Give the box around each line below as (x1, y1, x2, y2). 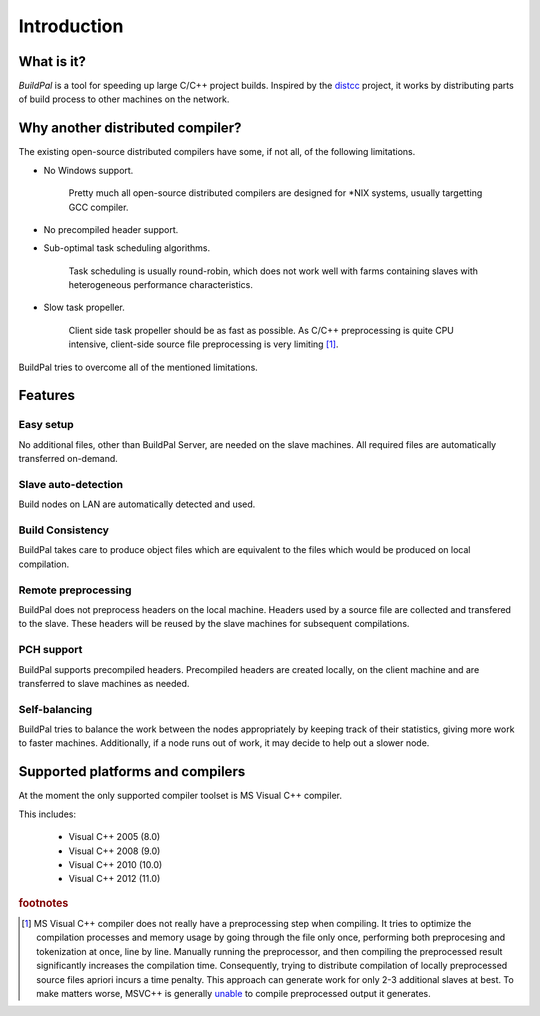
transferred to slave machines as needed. (18, 677, 190, 689)
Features (18, 387, 75, 404)
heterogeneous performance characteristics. (68, 279, 254, 291)
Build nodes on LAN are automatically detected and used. (18, 498, 256, 510)
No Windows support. (43, 164, 134, 176)
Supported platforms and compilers (18, 763, 246, 780)
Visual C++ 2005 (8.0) (68, 831, 161, 843)
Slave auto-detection (18, 477, 124, 491)
